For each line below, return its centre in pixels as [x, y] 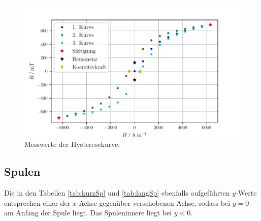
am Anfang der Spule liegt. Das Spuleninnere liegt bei [88, 213]
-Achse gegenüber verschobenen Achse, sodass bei [153, 202]
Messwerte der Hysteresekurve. [72, 144]
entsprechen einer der [37, 202]
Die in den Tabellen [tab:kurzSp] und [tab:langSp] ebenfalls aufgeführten [117, 193]
